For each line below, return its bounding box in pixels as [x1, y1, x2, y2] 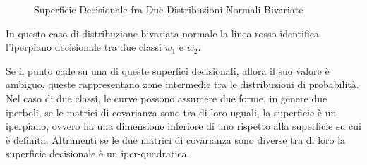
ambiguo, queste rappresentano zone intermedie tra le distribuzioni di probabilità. [6, 77, 359, 92]
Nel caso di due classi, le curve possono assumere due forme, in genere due [6, 90, 327, 105]
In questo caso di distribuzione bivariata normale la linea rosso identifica [6, 25, 319, 40]
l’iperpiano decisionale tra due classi [6, 39, 162, 54]
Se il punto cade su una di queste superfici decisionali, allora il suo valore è [6, 63, 330, 78]
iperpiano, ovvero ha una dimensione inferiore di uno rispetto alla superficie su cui [6, 118, 361, 133]
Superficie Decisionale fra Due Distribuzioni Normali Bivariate [34, 2, 303, 16]
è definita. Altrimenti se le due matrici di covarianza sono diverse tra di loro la [6, 132, 346, 147]
